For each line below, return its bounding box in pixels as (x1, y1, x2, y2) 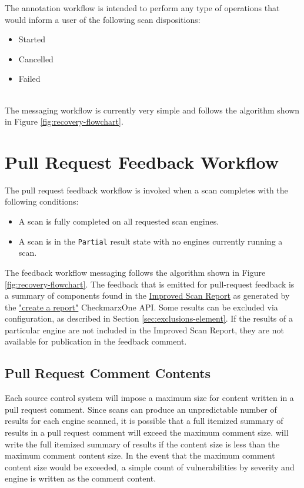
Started (18, 33, 45, 45)
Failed (18, 72, 41, 85)
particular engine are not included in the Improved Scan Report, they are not (5, 323, 284, 336)
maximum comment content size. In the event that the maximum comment (5, 449, 275, 462)
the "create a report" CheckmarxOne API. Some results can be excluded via (5, 300, 278, 313)
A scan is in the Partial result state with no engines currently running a (18, 235, 283, 247)
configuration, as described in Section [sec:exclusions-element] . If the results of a (5, 312, 293, 325)
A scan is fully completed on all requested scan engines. (18, 215, 219, 228)
